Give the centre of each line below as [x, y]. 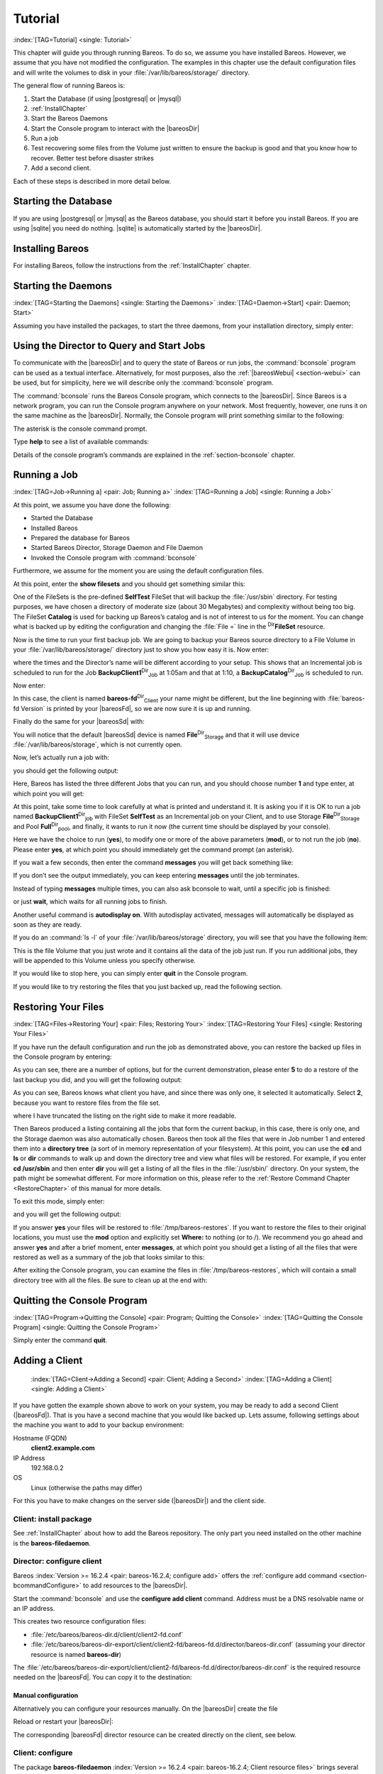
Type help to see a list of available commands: [81, 442]
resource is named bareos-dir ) [76, 1654]
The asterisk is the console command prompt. [80, 429]
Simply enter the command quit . [60, 1340]
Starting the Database [63, 201]
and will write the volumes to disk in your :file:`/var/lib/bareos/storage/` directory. [131, 72]
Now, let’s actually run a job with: [61, 757]
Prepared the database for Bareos [81, 538]
